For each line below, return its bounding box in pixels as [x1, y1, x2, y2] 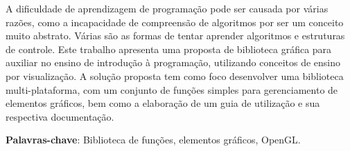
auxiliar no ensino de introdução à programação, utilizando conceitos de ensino [6, 55, 341, 70]
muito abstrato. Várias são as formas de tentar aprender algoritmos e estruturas [6, 28, 345, 43]
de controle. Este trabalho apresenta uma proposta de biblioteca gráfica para [6, 41, 332, 56]
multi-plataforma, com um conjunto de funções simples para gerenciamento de [6, 82, 338, 97]
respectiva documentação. [6, 109, 114, 123]
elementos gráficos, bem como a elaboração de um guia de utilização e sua [6, 96, 320, 110]
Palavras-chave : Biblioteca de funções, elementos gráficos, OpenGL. [6, 132, 301, 147]
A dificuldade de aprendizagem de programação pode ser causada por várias [6, 1, 329, 15]
